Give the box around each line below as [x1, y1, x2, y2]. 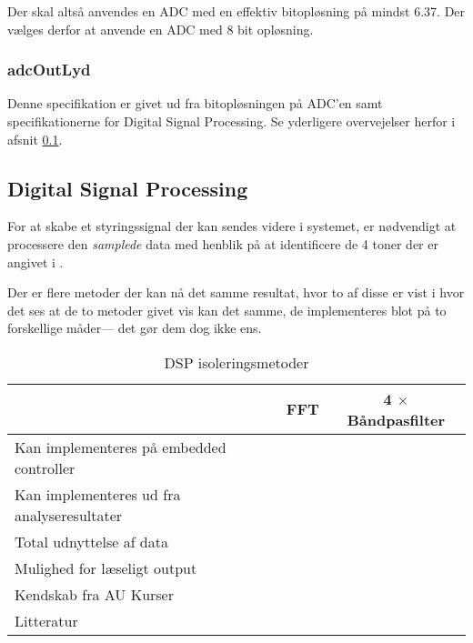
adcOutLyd [7, 58, 91, 81]
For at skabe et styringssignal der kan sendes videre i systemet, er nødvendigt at [7, 216, 457, 236]
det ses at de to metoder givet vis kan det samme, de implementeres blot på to [7, 300, 447, 319]
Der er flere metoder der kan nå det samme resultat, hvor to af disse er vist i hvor [7, 283, 465, 302]
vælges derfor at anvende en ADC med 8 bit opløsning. [7, 19, 314, 38]
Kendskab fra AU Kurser [15, 583, 174, 605]
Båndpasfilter [347, 408, 446, 430]
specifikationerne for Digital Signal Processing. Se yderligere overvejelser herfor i [7, 112, 456, 130]
